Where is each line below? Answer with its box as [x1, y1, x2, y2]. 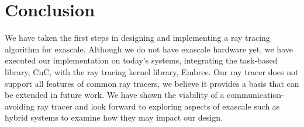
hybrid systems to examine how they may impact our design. [5, 111, 223, 124]
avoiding [5, 100, 34, 112]
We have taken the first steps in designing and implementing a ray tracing [5, 31, 270, 44]
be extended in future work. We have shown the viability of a [5, 89, 224, 101]
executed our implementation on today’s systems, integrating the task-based [5, 54, 278, 66]
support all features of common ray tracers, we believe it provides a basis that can [5, 77, 299, 89]
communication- [227, 89, 284, 101]
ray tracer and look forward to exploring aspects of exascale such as [37, 100, 280, 112]
